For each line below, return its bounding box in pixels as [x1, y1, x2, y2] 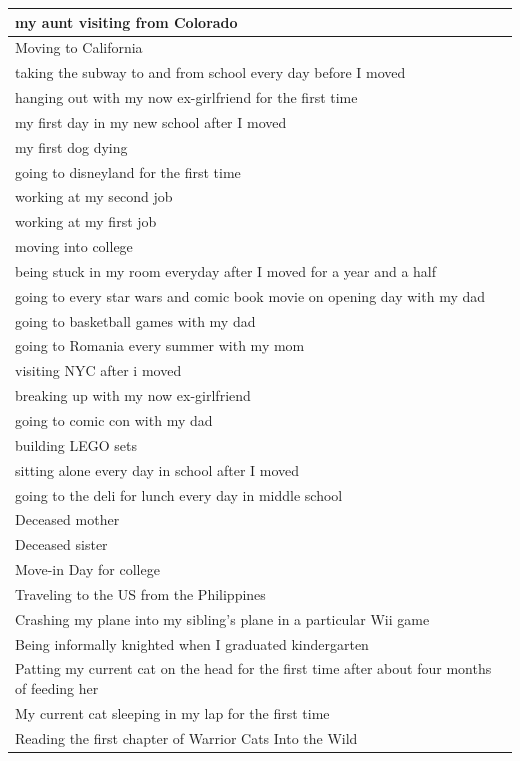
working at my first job [15, 211, 157, 232]
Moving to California [15, 37, 143, 58]
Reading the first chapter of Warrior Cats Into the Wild [15, 727, 358, 748]
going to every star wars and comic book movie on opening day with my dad [15, 285, 486, 306]
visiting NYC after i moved [15, 360, 182, 381]
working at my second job [15, 186, 173, 207]
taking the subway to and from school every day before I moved [15, 62, 406, 83]
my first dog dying [15, 136, 128, 157]
